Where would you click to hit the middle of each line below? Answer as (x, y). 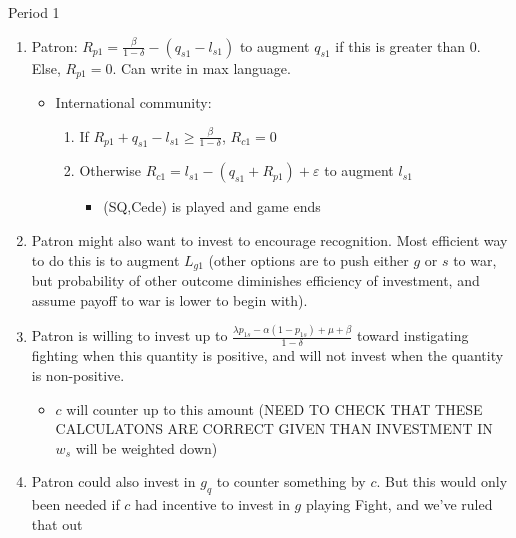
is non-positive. (78, 375)
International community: (133, 102)
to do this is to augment (105, 259)
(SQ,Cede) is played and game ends (212, 206)
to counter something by (291, 481)
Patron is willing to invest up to (129, 335)
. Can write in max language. (201, 67)
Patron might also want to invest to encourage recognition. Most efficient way (269, 240)
